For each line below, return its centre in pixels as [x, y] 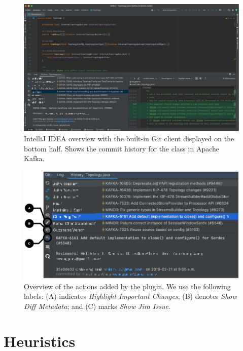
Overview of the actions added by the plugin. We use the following [127, 286]
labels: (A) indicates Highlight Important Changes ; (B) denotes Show [130, 296]
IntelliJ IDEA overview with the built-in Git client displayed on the [129, 138]
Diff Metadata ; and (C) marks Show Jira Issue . [97, 306]
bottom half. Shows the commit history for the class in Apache [122, 148]
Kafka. [34, 158]
